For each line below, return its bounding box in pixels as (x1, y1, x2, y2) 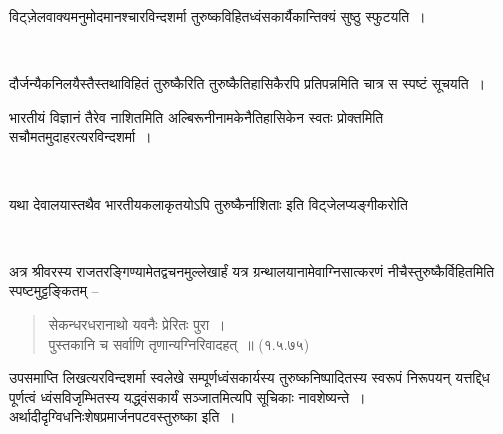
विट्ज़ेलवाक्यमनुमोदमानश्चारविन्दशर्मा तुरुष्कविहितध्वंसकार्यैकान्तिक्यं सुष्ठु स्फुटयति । (9, 6, 426, 26)
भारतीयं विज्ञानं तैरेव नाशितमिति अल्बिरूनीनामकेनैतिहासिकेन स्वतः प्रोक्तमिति (9, 106, 384, 127)
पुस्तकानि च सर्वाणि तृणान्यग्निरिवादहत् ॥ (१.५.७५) (48, 333, 310, 354)
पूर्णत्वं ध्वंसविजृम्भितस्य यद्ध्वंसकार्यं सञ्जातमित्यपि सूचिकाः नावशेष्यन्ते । (9, 386, 366, 407)
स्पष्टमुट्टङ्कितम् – (9, 280, 99, 301)
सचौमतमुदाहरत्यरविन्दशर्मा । (9, 126, 152, 147)
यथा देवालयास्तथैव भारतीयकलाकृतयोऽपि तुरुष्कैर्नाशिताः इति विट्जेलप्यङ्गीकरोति (9, 193, 408, 214)
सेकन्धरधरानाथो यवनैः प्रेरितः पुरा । (48, 313, 226, 334)
